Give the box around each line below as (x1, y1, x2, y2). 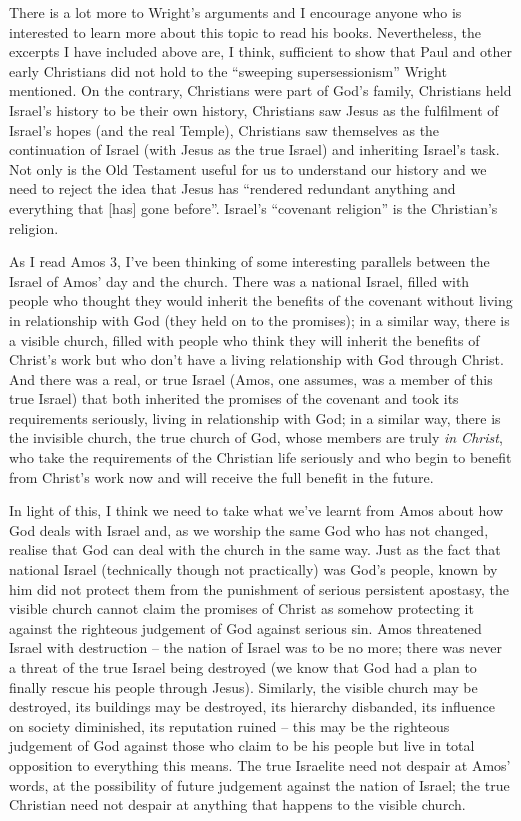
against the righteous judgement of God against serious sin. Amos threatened (9, 617, 482, 638)
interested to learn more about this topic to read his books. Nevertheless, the (9, 21, 481, 42)
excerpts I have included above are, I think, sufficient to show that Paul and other (9, 41, 512, 62)
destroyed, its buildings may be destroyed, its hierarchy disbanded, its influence (9, 696, 496, 717)
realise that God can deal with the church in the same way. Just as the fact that (9, 539, 501, 560)
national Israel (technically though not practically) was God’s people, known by (9, 559, 498, 580)
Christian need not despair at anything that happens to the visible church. (9, 794, 466, 815)
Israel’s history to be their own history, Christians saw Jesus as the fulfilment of (9, 99, 499, 120)
